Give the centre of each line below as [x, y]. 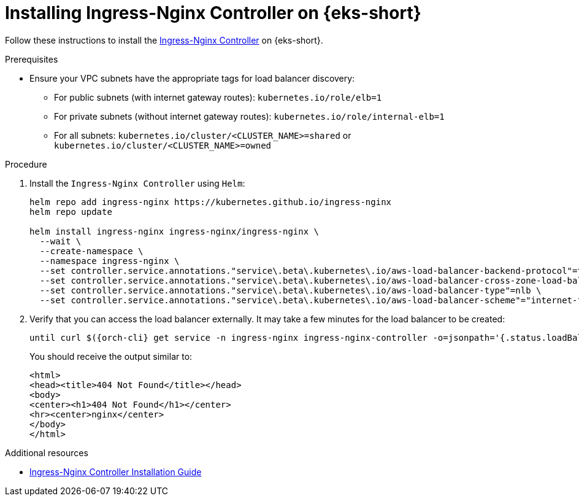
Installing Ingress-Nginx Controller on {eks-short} [213, 13]
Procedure [26, 164]
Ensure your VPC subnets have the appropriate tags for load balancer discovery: [192, 78]
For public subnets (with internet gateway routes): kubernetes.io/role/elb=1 [218, 97]
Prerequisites [32, 59]
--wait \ [60, 241]
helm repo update [71, 212]
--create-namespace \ [91, 251]
